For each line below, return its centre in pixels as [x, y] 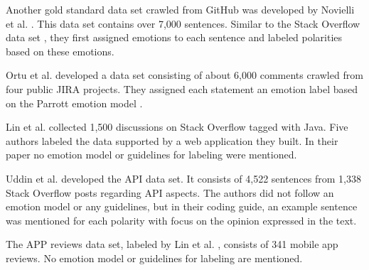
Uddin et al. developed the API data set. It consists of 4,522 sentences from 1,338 [183, 178]
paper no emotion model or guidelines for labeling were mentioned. [151, 155]
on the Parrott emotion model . [74, 103]
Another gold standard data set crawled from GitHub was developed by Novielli [180, 9]
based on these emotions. [60, 51]
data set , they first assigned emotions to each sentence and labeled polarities [174, 37]
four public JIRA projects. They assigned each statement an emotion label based [182, 88]
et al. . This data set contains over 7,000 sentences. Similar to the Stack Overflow [183, 23]
